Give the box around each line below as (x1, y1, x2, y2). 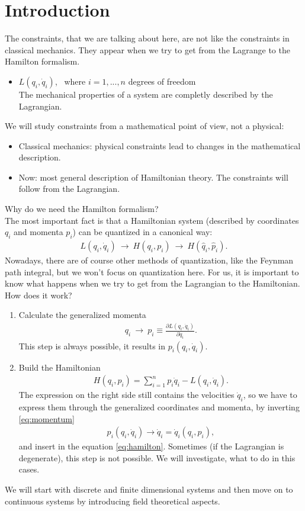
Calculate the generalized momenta (18, 308, 146, 321)
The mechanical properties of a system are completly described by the (18, 88, 273, 100)
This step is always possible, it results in (18, 339, 165, 352)
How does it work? (5, 288, 72, 301)
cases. (18, 463, 40, 475)
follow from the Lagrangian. (18, 182, 120, 195)
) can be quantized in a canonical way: (72, 226, 213, 238)
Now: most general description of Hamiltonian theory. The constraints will (18, 171, 288, 183)
